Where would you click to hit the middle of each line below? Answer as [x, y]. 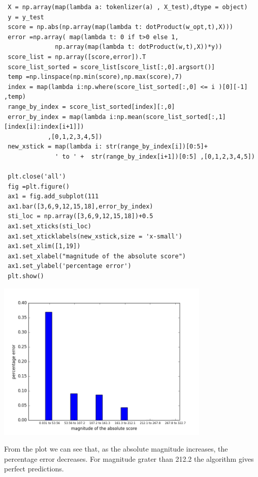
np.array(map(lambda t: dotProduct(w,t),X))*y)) [139, 47]
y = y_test [26, 17]
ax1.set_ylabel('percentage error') [70, 266]
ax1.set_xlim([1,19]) [44, 246]
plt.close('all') [37, 177]
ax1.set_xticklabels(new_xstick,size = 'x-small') [95, 236]
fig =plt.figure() [39, 186]
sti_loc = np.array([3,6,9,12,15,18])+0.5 [80, 216]
